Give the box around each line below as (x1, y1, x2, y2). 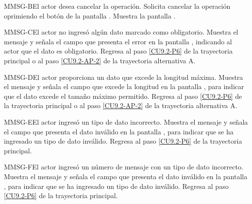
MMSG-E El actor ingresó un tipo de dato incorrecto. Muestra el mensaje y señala (4, 116, 248, 127)
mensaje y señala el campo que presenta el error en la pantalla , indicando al (4, 36, 232, 46)
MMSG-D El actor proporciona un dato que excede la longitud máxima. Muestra (4, 72, 243, 82)
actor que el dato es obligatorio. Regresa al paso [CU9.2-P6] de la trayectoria (4, 46, 233, 56)
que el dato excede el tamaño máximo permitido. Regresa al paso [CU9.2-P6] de (4, 91, 242, 101)
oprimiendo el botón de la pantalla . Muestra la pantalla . (4, 10, 176, 20)
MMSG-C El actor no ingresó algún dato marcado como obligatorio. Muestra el (4, 27, 238, 37)
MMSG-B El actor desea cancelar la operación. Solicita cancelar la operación (4, 1, 231, 11)
